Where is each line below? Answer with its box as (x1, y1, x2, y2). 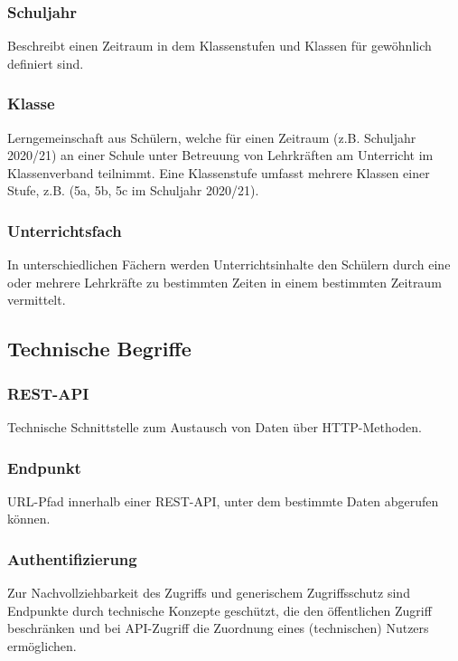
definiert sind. (7, 53, 84, 72)
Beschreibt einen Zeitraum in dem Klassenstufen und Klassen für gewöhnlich (7, 36, 432, 55)
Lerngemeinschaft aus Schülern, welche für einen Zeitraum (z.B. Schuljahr (7, 127, 416, 146)
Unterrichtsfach (7, 219, 122, 241)
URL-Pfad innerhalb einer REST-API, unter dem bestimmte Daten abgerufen (7, 491, 439, 510)
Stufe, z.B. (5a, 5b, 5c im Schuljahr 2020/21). (7, 181, 259, 200)
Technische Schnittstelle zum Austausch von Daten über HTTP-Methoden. (7, 418, 422, 436)
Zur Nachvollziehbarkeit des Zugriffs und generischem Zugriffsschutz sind (7, 583, 410, 602)
